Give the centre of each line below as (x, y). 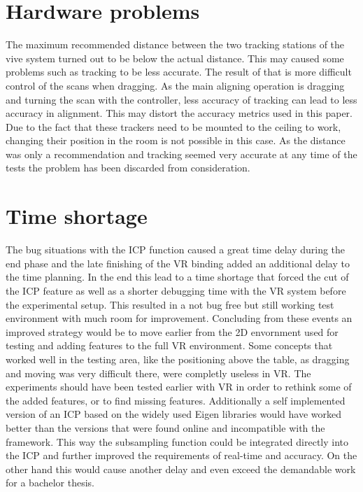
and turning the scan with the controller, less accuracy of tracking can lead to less (181, 99)
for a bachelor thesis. (50, 483)
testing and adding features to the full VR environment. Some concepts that (169, 345)
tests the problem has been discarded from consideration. (128, 168)
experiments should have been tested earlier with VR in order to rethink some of (179, 387)
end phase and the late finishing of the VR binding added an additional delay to (178, 263)
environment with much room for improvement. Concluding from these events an (179, 318)
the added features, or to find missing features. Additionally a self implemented (176, 400)
